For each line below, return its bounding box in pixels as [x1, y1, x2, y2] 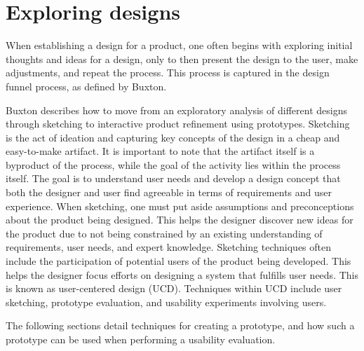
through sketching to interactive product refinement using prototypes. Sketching [6, 116, 350, 131]
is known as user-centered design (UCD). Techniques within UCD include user [6, 281, 342, 296]
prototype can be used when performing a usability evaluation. [6, 332, 276, 346]
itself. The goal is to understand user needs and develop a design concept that [6, 171, 341, 186]
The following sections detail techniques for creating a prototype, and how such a [6, 318, 355, 333]
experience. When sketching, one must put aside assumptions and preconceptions [6, 198, 354, 213]
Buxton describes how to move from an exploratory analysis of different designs [6, 102, 347, 117]
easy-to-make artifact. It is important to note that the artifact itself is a [6, 144, 315, 158]
